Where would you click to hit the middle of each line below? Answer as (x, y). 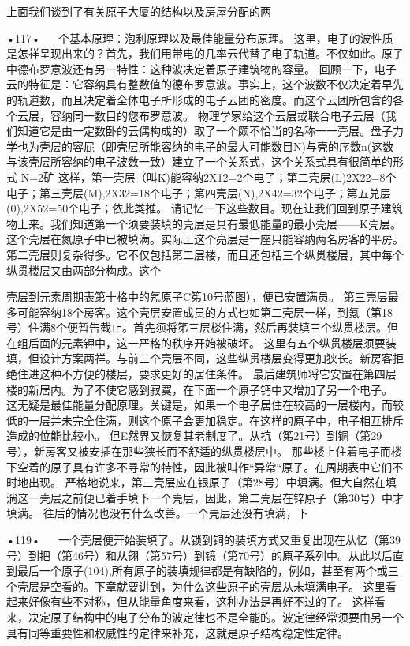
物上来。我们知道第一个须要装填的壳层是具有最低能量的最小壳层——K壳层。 (204, 223)
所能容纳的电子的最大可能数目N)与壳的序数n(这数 (266, 146)
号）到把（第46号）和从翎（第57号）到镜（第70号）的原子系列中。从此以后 (199, 555)
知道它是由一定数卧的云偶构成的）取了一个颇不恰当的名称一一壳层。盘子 (205, 131)
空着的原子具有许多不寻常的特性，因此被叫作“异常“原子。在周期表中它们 (205, 466)
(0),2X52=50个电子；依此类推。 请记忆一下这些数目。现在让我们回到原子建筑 (205, 208)
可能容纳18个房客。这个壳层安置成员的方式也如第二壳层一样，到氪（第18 (205, 312)
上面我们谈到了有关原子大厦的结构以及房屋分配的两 (139, 11)
